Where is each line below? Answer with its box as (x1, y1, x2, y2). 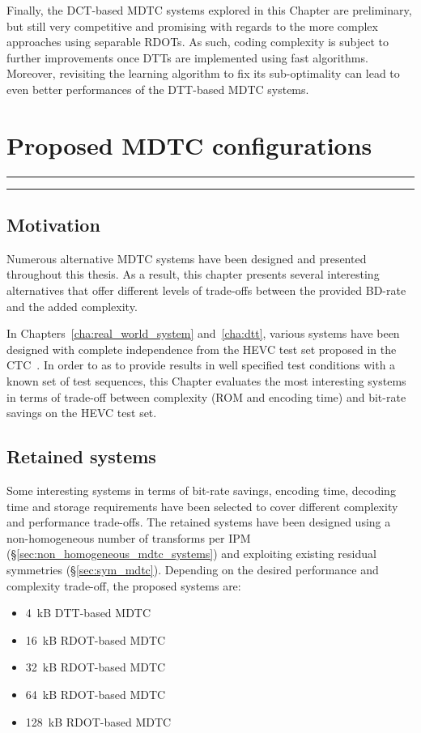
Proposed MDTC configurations (6, 128, 372, 161)
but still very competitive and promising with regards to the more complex (6, 17, 378, 34)
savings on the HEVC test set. (6, 404, 157, 421)
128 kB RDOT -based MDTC (25, 713, 172, 730)
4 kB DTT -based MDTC (25, 604, 151, 621)
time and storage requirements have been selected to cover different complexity (6, 497, 398, 514)
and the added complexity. (6, 297, 138, 314)
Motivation (6, 212, 100, 237)
